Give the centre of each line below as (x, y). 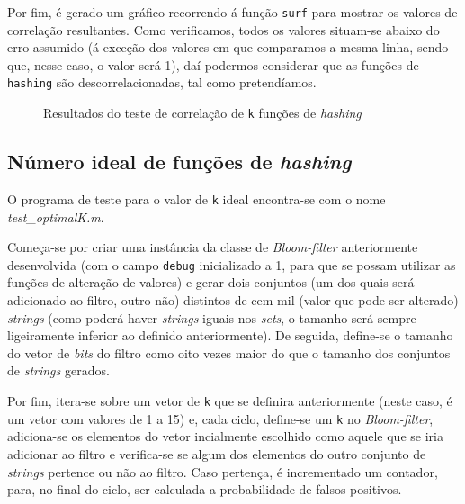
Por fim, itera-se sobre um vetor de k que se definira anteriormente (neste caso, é (230, 401)
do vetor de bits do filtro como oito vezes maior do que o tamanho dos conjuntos (229, 352)
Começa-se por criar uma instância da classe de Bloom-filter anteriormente (213, 247)
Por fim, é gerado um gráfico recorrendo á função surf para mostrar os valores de (232, 12)
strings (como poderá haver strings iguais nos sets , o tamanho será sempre (212, 317)
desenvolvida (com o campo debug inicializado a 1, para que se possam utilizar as (232, 264)
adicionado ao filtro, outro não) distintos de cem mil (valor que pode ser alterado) (233, 300)
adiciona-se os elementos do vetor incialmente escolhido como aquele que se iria (225, 436)
